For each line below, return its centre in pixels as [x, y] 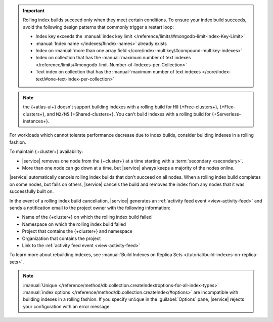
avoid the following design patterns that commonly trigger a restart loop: [99, 27]
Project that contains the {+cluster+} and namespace [77, 231]
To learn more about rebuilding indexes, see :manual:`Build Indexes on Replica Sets [96, 255]
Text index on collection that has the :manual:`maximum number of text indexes [118, 72]
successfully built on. [32, 191]
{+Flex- [227, 107]
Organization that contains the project [61, 238]
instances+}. [36, 121]
